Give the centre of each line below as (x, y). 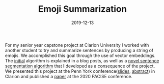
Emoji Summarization (82, 9)
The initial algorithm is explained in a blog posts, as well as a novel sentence (82, 60)
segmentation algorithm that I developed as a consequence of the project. (80, 66)
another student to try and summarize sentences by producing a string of (79, 50)
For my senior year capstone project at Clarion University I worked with (77, 45)
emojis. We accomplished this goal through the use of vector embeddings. (80, 56)
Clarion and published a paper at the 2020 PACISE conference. (69, 76)
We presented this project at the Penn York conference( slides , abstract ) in (80, 71)
